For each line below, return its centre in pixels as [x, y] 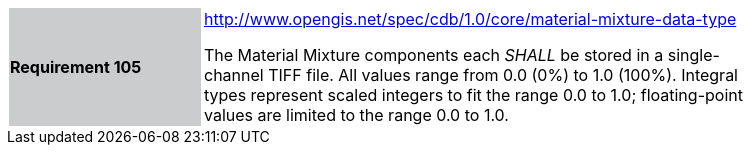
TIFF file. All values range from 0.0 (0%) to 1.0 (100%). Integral [503, 75]
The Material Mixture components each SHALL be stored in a [434, 55]
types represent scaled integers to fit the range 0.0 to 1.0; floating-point [473, 95]
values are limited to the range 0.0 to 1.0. [356, 115]
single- [693, 55]
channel [234, 75]
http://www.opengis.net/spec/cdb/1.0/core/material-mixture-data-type [470, 19]
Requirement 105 [76, 67]
